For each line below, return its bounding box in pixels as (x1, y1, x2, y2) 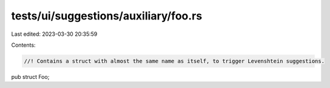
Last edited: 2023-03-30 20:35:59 (11, 30, 98, 38)
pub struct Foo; (11, 73, 50, 80)
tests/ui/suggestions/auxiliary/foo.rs (11, 9, 203, 22)
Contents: (11, 41, 36, 49)
